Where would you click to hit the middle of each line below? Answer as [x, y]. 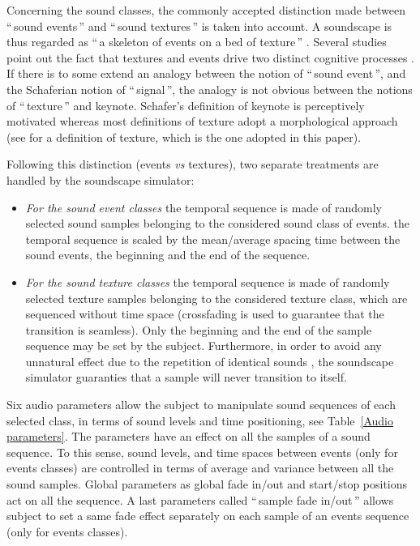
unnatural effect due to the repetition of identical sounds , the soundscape [210, 361]
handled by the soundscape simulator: [101, 179]
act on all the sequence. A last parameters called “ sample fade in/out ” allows [200, 499]
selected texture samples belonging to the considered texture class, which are [216, 298]
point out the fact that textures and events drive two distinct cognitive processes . [211, 57]
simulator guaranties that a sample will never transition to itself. [186, 377]
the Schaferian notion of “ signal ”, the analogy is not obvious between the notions [210, 89]
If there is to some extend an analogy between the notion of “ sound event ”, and [206, 73]
